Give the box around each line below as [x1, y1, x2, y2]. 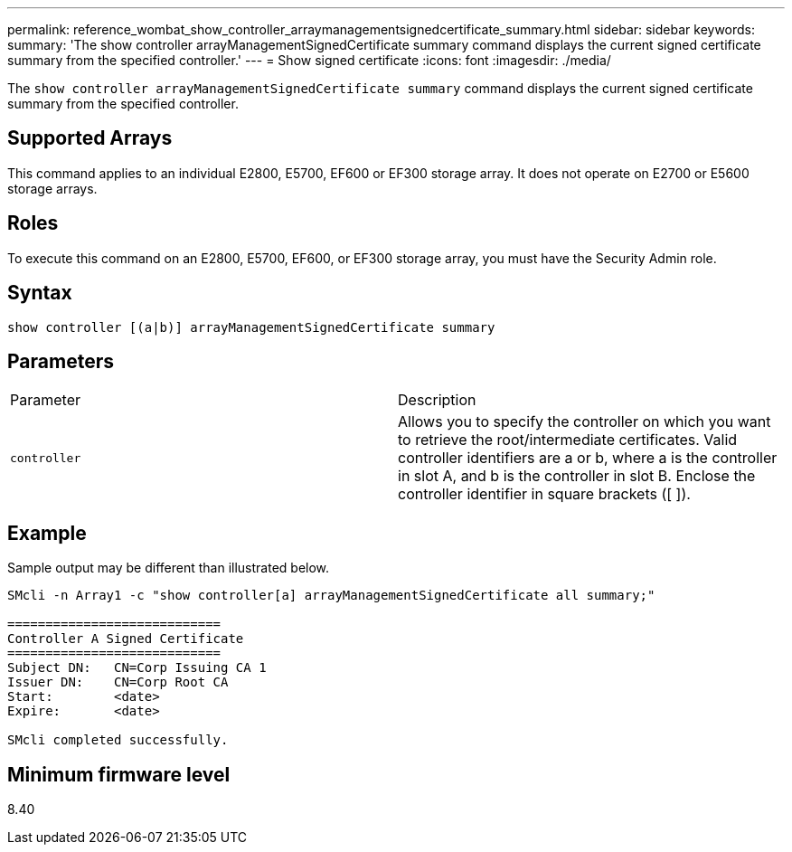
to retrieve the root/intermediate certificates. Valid [398, 431, 738, 450]
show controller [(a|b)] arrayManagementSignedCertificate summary [7, 319, 495, 335]
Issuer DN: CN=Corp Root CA [7, 675, 229, 690]
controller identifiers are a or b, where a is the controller [398, 449, 778, 468]
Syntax [7, 281, 72, 305]
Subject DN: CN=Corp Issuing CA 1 [7, 660, 267, 676]
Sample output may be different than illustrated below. [7, 560, 330, 576]
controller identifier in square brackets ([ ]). [398, 485, 691, 504]
